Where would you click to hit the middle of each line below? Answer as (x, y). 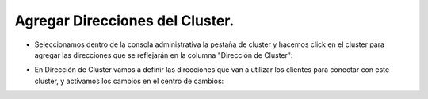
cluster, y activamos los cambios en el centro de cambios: (129, 81)
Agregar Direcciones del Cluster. (124, 21)
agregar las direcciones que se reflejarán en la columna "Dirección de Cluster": (164, 55)
